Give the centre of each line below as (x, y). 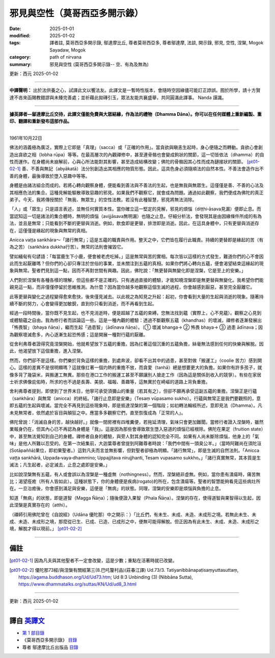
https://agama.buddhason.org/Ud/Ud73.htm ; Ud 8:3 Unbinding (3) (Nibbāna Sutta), (106, 577)
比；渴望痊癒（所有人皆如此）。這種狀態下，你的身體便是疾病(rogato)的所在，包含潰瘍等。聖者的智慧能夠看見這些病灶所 (135, 481)
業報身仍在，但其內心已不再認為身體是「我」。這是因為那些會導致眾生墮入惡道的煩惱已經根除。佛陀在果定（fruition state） (136, 429)
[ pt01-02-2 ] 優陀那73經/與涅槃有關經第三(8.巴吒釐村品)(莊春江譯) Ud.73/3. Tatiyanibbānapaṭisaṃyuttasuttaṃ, (124, 570)
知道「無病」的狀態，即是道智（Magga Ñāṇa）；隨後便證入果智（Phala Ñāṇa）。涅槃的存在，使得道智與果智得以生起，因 (135, 498)
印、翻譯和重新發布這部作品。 (41, 121)
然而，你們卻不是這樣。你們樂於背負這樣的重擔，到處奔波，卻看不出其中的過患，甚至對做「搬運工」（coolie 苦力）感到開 (136, 360)
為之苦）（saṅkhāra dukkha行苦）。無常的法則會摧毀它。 (67, 247)
